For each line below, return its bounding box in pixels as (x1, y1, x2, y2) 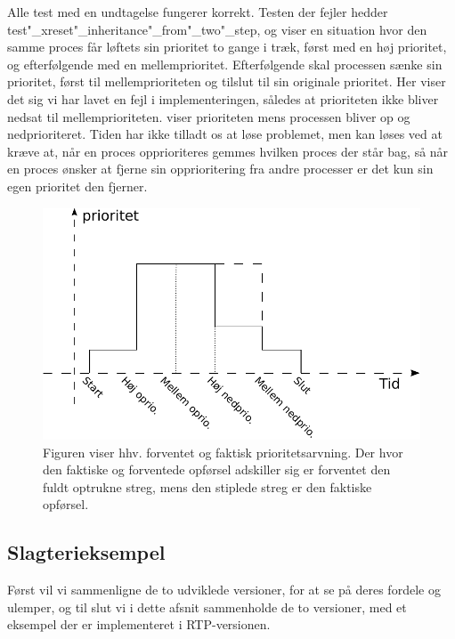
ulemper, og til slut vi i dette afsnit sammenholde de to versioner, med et (7, 597, 407, 616)
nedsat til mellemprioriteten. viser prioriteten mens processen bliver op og (7, 107, 410, 125)
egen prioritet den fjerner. (7, 176, 148, 195)
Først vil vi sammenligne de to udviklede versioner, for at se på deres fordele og (7, 580, 441, 599)
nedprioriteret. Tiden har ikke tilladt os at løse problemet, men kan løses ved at (7, 125, 443, 143)
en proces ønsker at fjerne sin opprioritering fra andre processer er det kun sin (7, 159, 434, 178)
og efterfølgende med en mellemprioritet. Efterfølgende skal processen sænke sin (7, 54, 443, 73)
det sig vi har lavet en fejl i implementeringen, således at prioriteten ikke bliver (7, 89, 439, 108)
